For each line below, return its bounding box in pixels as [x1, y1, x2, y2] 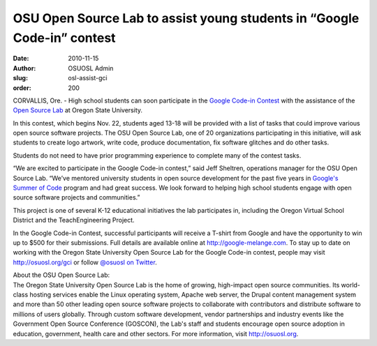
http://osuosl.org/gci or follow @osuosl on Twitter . [13, 258, 157, 266]
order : [13, 84, 31, 92]
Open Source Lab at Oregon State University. [13, 106, 143, 114]
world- [341, 280, 361, 289]
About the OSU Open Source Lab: [13, 271, 110, 279]
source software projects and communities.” [13, 193, 140, 202]
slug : [13, 74, 28, 82]
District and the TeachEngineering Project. [13, 216, 135, 225]
